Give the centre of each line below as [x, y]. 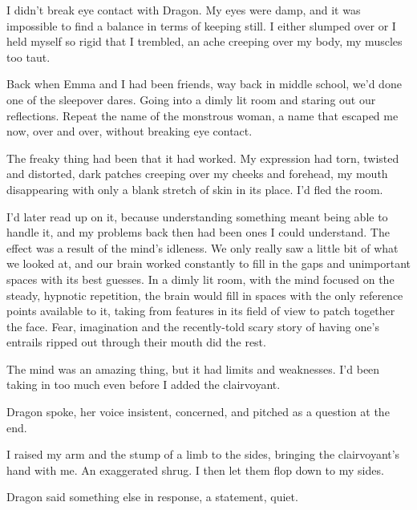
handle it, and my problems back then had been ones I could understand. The [198, 232]
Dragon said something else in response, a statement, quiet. [152, 497]
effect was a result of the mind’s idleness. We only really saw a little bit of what [202, 247]
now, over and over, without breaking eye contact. [130, 131]
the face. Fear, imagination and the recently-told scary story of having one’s [193, 326]
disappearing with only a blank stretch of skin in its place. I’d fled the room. [195, 189]
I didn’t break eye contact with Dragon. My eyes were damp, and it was [184, 10]
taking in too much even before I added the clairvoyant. [144, 385]
